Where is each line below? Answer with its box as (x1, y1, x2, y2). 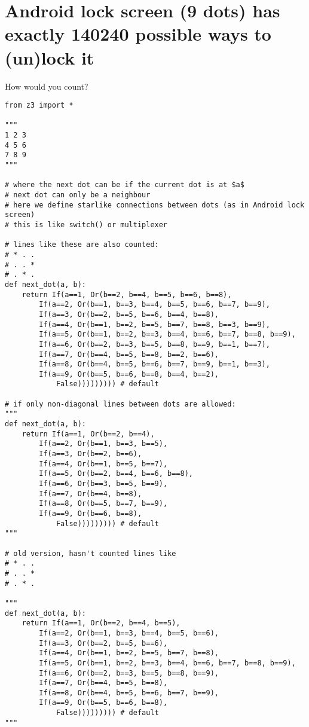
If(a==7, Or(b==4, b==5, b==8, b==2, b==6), (39, 350, 219, 359)
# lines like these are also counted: (5, 240, 159, 249)
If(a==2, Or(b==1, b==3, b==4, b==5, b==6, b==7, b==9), (39, 300, 270, 309)
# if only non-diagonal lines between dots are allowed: (5, 399, 236, 408)
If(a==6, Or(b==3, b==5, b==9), (39, 479, 168, 488)
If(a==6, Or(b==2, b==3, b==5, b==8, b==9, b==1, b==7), (39, 340, 270, 349)
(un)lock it (5, 45, 94, 69)
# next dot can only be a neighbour (5, 191, 151, 199)
